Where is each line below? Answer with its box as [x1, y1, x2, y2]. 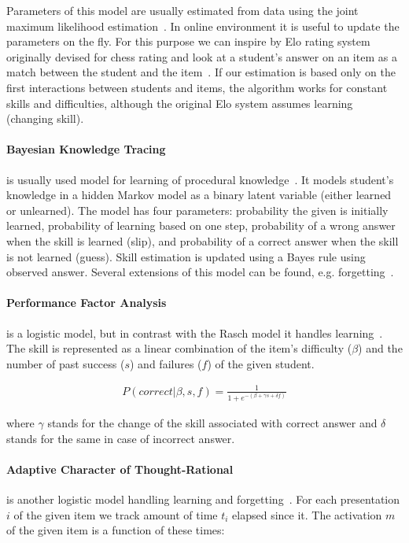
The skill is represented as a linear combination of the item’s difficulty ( [6, 340, 352, 356]
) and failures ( [130, 355, 202, 371]
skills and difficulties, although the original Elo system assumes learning [6, 94, 353, 111]
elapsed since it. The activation [232, 506, 382, 523]
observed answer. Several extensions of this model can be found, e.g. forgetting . [6, 264, 394, 280]
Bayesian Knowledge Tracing [6, 141, 166, 157]
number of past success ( [6, 355, 125, 371]
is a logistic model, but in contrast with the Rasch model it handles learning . [6, 324, 383, 341]
